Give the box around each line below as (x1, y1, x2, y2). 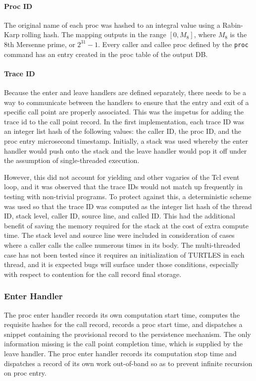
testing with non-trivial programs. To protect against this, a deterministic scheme (4, 191, 252, 201)
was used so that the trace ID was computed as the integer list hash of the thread (4, 201, 252, 211)
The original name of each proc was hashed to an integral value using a (4, 19, 220, 30)
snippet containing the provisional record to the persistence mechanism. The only (4, 328, 251, 339)
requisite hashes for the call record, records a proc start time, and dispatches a (4, 319, 243, 329)
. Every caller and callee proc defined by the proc (98, 39, 249, 49)
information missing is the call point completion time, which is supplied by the (4, 338, 243, 349)
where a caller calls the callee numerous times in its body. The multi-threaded (4, 239, 241, 250)
